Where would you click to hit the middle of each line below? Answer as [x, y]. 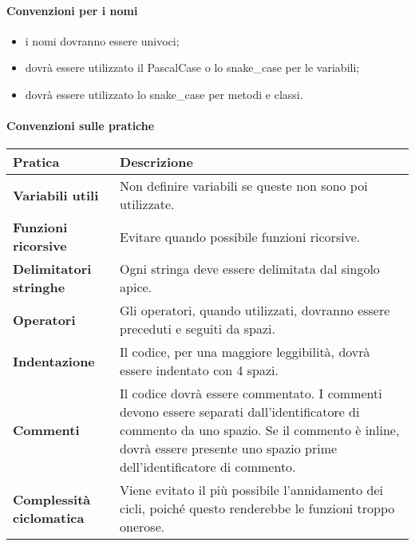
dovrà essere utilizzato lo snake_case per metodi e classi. [164, 94]
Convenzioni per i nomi [72, 10]
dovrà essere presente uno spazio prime [229, 449]
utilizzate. [147, 204]
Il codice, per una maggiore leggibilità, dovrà [245, 352]
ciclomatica [49, 517]
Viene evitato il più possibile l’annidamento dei [252, 490]
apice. [136, 287]
